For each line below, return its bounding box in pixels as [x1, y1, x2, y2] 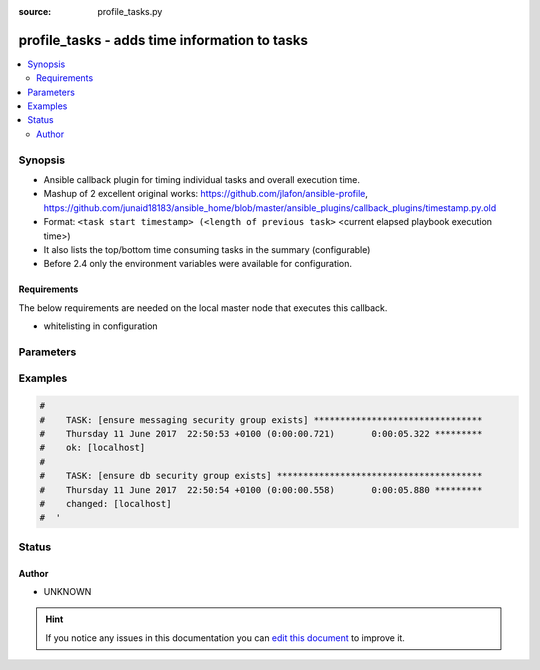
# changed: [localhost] [39, 498, 172, 509]
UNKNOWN [43, 585, 92, 597]
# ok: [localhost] [39, 442, 146, 454]
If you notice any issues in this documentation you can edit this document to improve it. [45, 631, 405, 644]
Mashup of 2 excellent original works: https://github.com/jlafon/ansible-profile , [43, 188, 369, 200]
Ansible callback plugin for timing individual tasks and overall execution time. [43, 174, 360, 185]
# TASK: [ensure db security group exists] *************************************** [39, 470, 483, 482]
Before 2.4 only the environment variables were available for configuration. [43, 258, 353, 270]
